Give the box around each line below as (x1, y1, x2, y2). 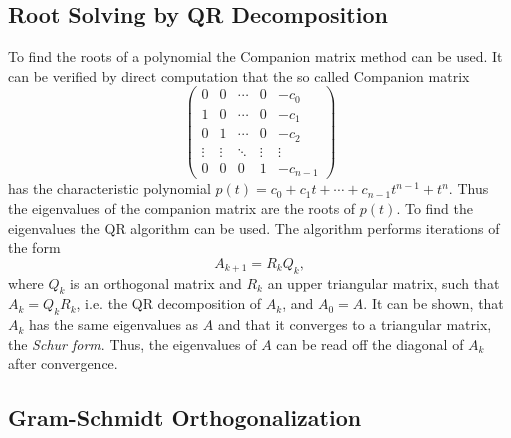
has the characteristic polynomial (8, 178, 211, 199)
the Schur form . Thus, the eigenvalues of (8, 333, 257, 354)
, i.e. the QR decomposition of (76, 293, 262, 314)
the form (8, 237, 61, 258)
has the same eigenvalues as (29, 314, 199, 335)
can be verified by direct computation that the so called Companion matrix (8, 65, 470, 86)
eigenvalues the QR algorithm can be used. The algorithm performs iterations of (8, 217, 500, 238)
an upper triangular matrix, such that (267, 272, 500, 293)
